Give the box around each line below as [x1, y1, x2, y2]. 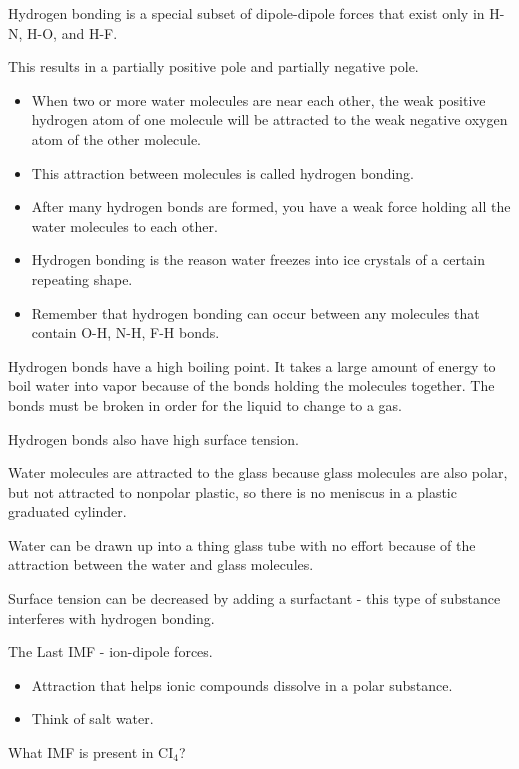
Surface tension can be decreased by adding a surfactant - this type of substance [8, 588, 501, 609]
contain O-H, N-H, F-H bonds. [31, 322, 220, 343]
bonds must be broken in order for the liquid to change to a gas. [8, 394, 402, 415]
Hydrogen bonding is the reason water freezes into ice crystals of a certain [31, 249, 486, 270]
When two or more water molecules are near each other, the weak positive [31, 89, 486, 110]
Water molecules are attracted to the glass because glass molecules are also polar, [8, 462, 508, 483]
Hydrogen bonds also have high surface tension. [8, 428, 299, 449]
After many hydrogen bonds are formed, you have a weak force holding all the [31, 196, 511, 217]
